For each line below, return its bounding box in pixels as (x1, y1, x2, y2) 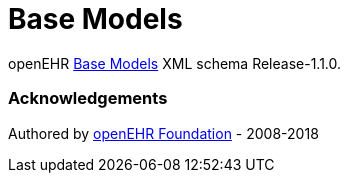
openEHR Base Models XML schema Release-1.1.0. (8, 54, 342, 72)
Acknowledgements (8, 88, 168, 109)
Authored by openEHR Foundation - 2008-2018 (8, 124, 319, 142)
